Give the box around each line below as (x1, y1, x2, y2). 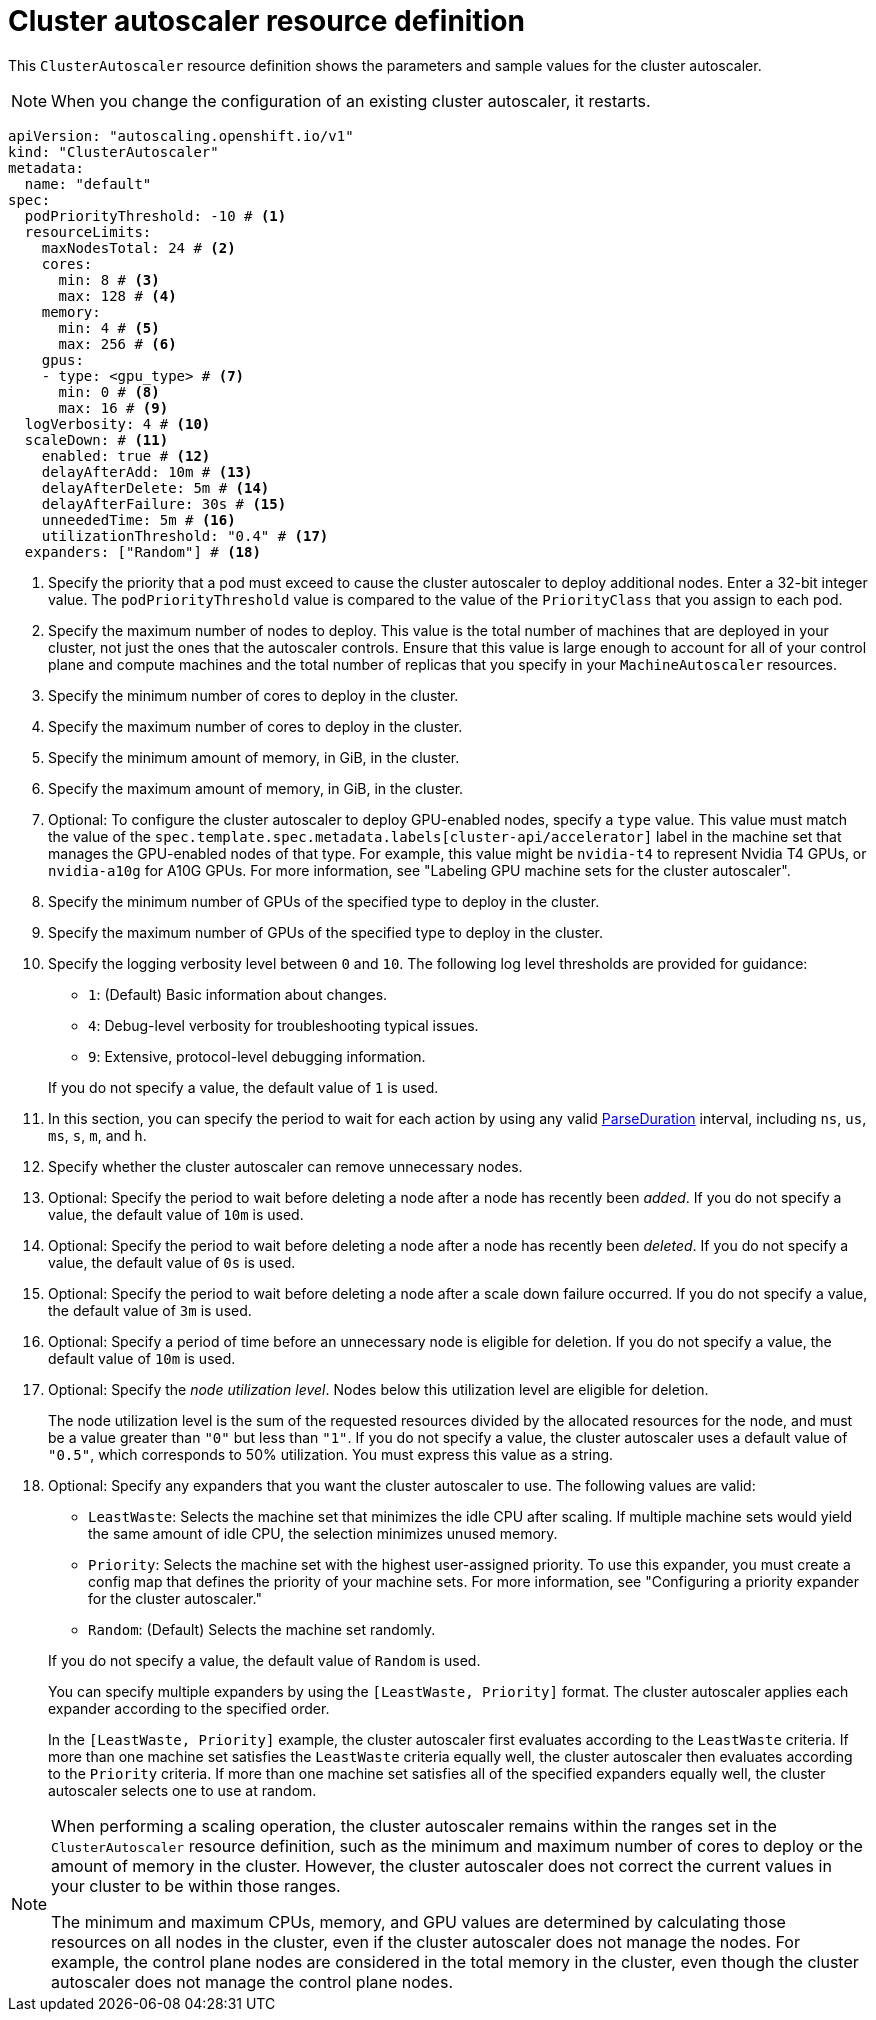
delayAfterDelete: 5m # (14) (41, 479, 270, 496)
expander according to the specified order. (48, 1699, 330, 1717)
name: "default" (24, 175, 152, 192)
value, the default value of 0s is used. (48, 1253, 296, 1271)
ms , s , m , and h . (48, 1126, 147, 1144)
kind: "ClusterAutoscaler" (8, 143, 219, 160)
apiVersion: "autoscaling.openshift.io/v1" (8, 127, 354, 144)
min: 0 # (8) (58, 383, 160, 400)
